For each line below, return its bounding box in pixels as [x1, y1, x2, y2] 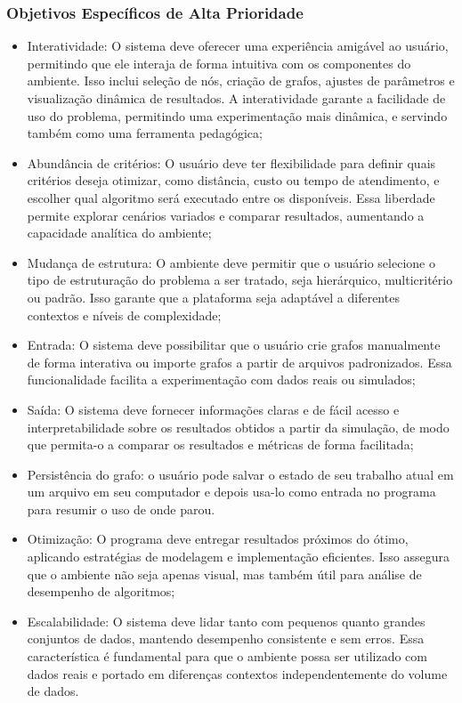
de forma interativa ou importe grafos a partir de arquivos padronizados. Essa [27, 352, 452, 371]
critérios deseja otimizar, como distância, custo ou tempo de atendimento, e [27, 171, 440, 190]
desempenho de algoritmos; [27, 582, 175, 601]
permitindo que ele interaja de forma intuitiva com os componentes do [27, 53, 411, 72]
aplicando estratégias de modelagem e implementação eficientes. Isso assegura [27, 547, 450, 566]
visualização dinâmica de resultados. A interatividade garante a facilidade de [27, 89, 446, 107]
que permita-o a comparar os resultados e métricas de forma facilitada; [27, 435, 414, 454]
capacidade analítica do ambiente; [27, 223, 212, 242]
